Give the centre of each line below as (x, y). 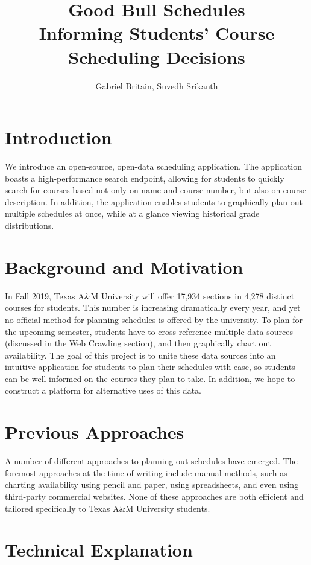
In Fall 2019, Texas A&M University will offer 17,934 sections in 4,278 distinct (150, 295)
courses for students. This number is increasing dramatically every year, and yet (153, 308)
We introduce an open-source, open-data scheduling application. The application (154, 166)
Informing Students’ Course (157, 33)
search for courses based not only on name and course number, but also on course (156, 190)
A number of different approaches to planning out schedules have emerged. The (151, 461)
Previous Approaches (95, 432)
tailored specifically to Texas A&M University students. (108, 508)
